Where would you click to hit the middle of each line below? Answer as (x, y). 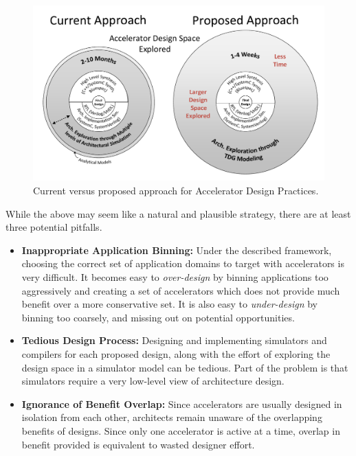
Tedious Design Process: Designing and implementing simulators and (174, 340)
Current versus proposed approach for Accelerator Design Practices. (176, 191)
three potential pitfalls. (54, 227)
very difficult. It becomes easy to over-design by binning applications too (175, 277)
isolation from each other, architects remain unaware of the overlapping (172, 417)
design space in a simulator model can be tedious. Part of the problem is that (185, 367)
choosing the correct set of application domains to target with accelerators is (183, 263)
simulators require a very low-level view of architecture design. (153, 381)
